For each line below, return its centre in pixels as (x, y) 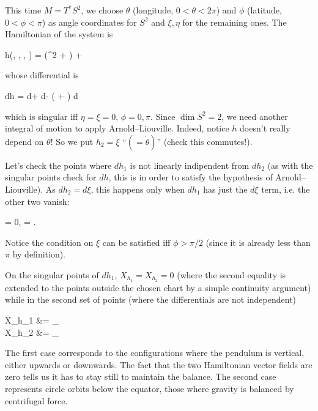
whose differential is (42, 75)
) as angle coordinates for (89, 22)
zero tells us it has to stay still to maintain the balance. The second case (141, 376)
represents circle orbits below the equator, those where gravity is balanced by (150, 388)
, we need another (255, 116)
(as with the (290, 165)
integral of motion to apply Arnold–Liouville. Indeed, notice (117, 128)
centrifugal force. (36, 400)
